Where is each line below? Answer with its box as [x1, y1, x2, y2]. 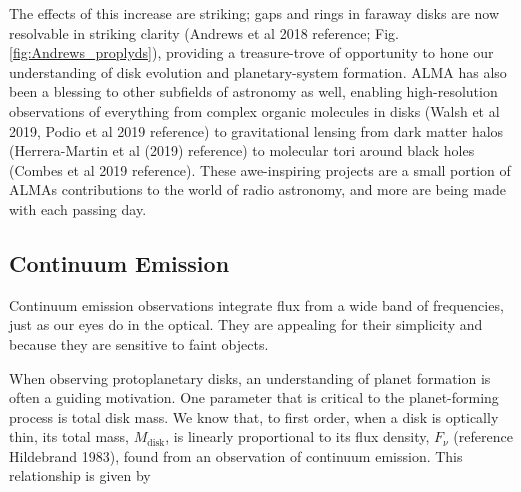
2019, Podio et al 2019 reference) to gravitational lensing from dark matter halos [9, 120, 504, 141]
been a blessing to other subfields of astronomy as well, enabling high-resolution [9, 81, 498, 102]
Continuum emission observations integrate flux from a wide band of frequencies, [9, 294, 504, 315]
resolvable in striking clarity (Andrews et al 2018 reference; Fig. [9, 22, 399, 43]
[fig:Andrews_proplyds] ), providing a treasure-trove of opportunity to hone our [9, 42, 494, 63]
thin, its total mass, [9, 426, 130, 447]
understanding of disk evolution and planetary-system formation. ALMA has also [9, 61, 507, 82]
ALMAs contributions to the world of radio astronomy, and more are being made [9, 179, 506, 200]
